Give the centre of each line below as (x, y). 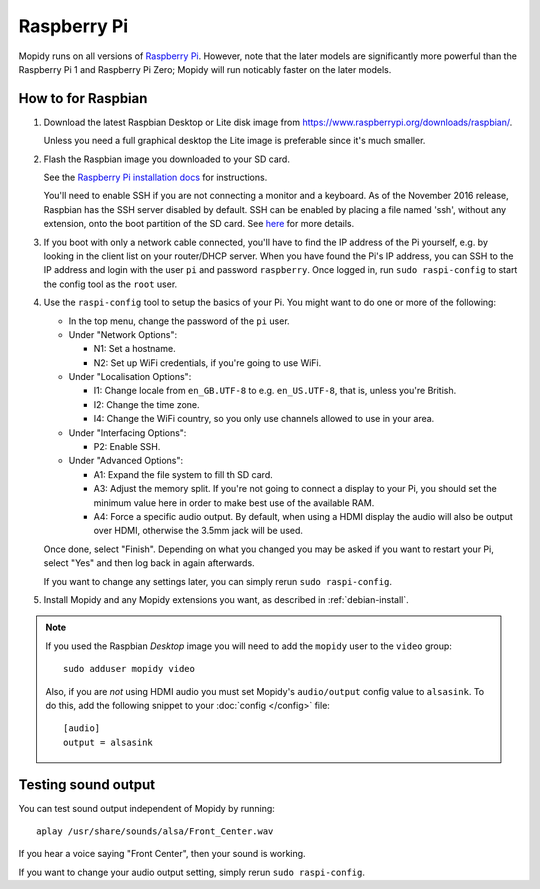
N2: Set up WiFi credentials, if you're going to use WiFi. (207, 362)
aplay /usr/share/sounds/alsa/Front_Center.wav (155, 831)
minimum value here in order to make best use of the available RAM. (234, 502)
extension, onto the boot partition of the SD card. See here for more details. (199, 224)
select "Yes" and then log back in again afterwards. (149, 563)
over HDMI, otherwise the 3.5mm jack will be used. (198, 531)
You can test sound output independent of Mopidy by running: (146, 808)
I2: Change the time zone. (146, 404)
